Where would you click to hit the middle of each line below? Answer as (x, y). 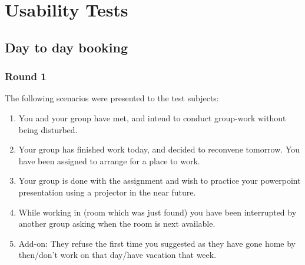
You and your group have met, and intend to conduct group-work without (152, 117)
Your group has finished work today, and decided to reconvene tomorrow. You (159, 149)
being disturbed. (48, 129)
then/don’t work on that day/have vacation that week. (117, 255)
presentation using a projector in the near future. (107, 192)
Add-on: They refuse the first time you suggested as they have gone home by (157, 243)
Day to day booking (67, 47)
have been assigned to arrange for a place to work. (109, 160)
